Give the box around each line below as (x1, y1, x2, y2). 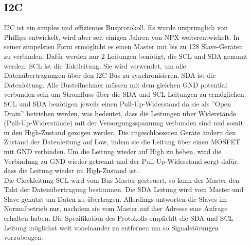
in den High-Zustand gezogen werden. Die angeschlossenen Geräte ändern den (4, 127, 236, 137)
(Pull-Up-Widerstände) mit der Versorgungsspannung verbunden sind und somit (4, 118, 244, 128)
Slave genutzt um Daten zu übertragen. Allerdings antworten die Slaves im (4, 193, 227, 204)
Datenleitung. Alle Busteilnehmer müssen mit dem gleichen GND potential (4, 79, 227, 89)
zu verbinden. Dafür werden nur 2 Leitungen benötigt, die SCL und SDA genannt (4, 51, 248, 61)
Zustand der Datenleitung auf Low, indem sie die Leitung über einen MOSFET (4, 137, 240, 147)
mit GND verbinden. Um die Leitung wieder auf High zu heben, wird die (4, 146, 222, 156)
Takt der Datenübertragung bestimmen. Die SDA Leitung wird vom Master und (4, 184, 244, 194)
